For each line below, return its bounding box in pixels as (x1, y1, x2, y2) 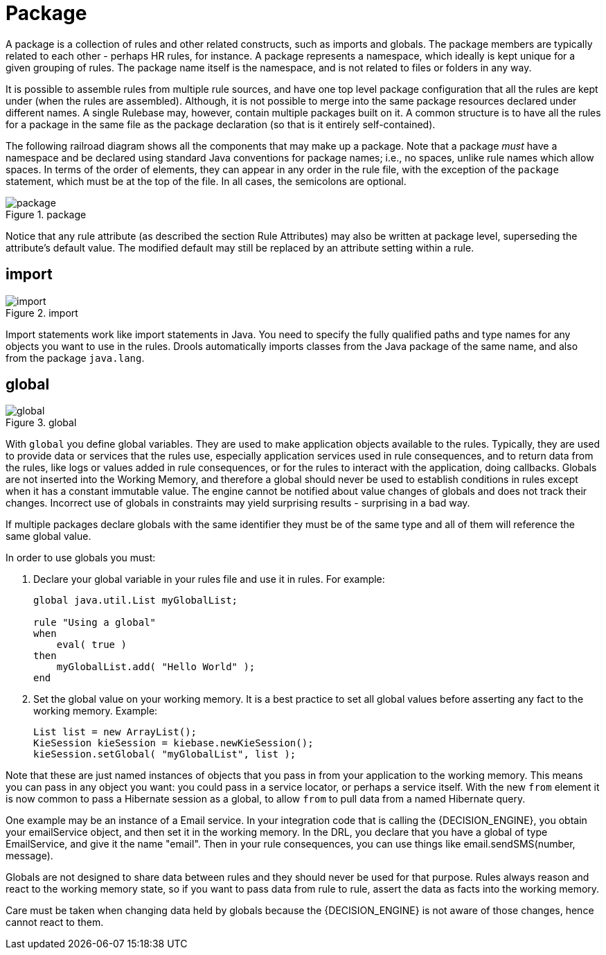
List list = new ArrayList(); (33, 726, 197, 738)
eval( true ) (56, 639, 127, 651)
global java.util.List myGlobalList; (33, 595, 238, 606)
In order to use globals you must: (6, 552, 156, 564)
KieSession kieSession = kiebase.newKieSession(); (33, 737, 314, 749)
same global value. (6, 530, 91, 543)
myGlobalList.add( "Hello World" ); (56, 661, 256, 673)
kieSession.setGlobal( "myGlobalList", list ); (33, 748, 296, 760)
